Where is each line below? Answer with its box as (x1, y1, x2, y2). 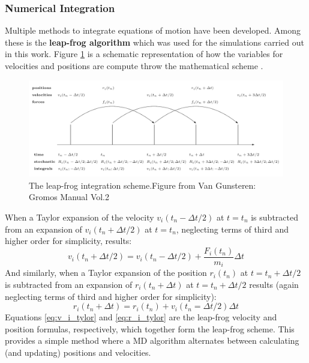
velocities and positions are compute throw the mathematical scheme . (5, 59, 263, 72)
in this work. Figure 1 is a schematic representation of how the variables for (5, 47, 283, 60)
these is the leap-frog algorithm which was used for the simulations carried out (5, 35, 304, 48)
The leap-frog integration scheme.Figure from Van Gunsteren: (29, 178, 256, 191)
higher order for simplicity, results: (5, 234, 132, 247)
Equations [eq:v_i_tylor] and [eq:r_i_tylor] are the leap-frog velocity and (5, 311, 277, 323)
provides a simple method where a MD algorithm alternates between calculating (5, 334, 299, 347)
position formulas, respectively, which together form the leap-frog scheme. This (5, 322, 295, 335)
